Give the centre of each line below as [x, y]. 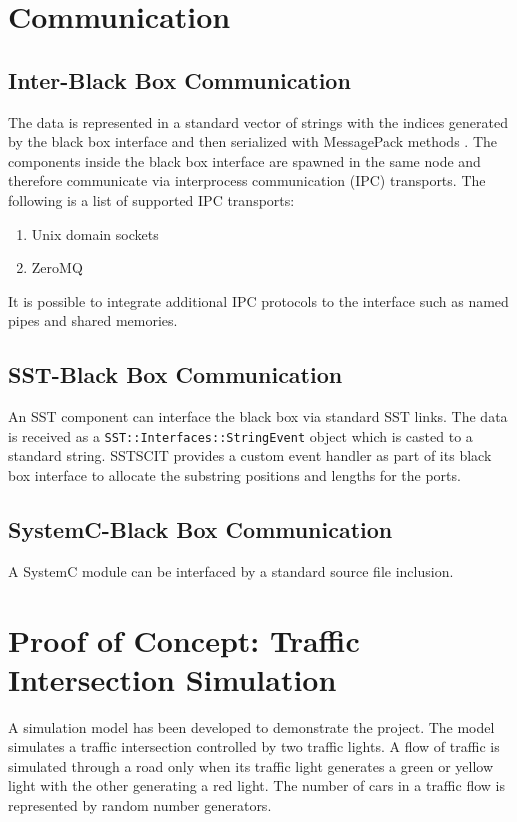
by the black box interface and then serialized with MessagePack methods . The [253, 141]
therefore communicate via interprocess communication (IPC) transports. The [247, 180]
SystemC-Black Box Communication [200, 528]
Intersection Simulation [172, 678]
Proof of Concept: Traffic [184, 639]
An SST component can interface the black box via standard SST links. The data [258, 416]
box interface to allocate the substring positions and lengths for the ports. [234, 474]
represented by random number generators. [140, 805]
